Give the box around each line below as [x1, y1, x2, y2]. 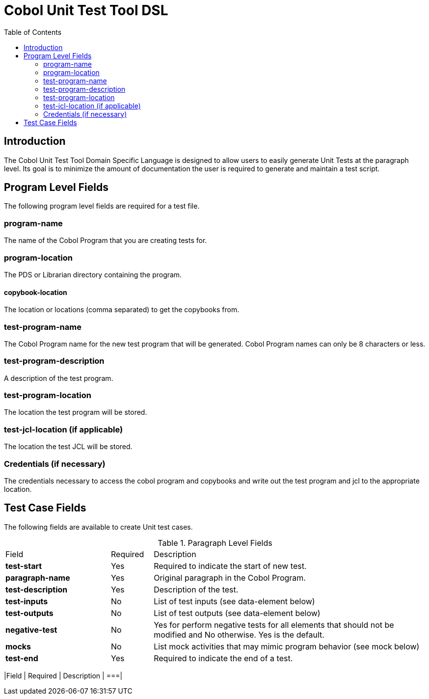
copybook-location [4, 288, 67, 296]
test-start [5, 561, 42, 571]
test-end [5, 653, 38, 663]
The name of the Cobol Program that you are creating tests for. [4, 236, 207, 245]
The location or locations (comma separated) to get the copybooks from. [4, 305, 240, 314]
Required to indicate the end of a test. [154, 653, 293, 663]
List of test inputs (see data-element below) [154, 596, 315, 606]
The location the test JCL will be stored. [4, 442, 133, 451]
